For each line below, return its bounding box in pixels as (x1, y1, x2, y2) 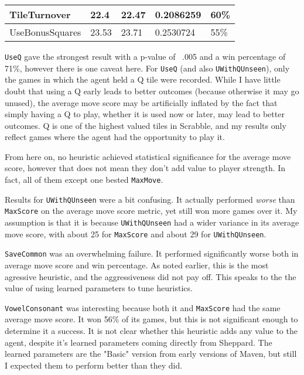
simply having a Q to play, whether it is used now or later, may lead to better (5, 108, 285, 120)
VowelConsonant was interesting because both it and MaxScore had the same (5, 301, 281, 313)
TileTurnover (9, 8, 71, 21)
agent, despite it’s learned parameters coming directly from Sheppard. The (5, 336, 272, 348)
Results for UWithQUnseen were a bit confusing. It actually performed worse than (5, 193, 295, 205)
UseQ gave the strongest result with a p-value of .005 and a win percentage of (5, 50, 286, 62)
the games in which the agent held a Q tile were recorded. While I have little (5, 73, 281, 86)
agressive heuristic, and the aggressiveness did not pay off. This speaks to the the (5, 270, 296, 282)
